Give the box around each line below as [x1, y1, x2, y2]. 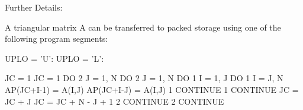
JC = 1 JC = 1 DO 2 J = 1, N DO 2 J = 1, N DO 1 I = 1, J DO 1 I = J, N [5, 72, 283, 84]
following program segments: [5, 32, 108, 45]
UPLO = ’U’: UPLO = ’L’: [5, 52, 104, 64]
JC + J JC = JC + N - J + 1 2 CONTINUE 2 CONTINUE [5, 95, 224, 107]
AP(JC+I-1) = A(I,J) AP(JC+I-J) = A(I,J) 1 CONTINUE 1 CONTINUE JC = [5, 83, 299, 95]
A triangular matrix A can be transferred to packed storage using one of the [5, 21, 281, 33]
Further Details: [5, 1, 63, 13]
